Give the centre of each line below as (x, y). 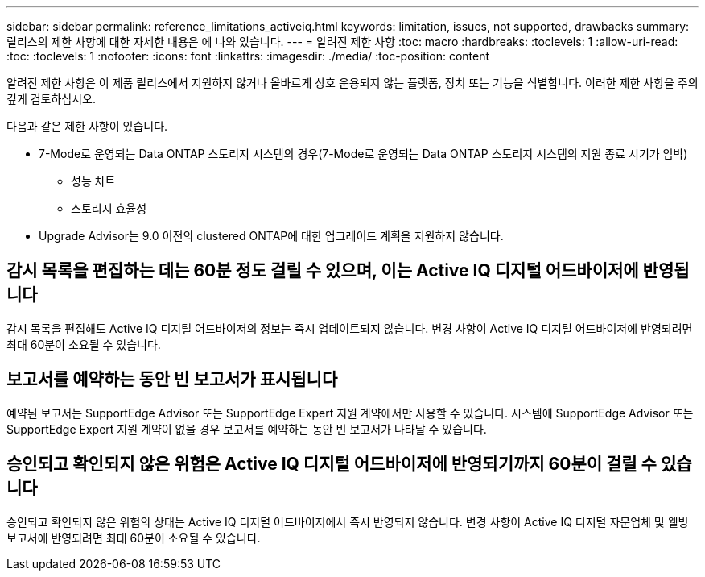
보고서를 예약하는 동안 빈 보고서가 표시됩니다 (172, 380)
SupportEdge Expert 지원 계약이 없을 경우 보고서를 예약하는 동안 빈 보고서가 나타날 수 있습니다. (247, 429)
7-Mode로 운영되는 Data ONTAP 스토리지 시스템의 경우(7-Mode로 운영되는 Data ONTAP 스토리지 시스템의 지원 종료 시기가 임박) (363, 154)
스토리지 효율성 (109, 208)
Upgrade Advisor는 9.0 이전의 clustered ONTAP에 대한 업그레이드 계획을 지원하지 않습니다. (271, 236)
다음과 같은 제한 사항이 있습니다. (87, 126)
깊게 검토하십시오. (52, 99)
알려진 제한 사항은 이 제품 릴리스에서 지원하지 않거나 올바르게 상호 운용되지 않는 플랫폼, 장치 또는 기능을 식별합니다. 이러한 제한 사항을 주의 (352, 83)
